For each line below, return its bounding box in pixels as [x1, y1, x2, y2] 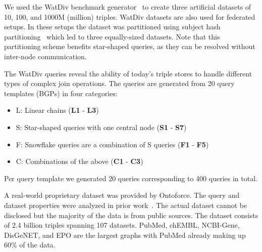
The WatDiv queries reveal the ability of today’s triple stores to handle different [4, 68, 252, 78]
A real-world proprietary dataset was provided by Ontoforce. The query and [4, 190, 240, 200]
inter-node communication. [4, 51, 87, 61]
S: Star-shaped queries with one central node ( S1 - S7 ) [16, 121, 187, 132]
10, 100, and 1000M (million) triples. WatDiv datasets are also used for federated [4, 11, 255, 22]
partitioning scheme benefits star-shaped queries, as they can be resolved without [4, 41, 255, 52]
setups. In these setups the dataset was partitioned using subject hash [4, 21, 221, 32]
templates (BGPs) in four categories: [4, 88, 118, 98]
